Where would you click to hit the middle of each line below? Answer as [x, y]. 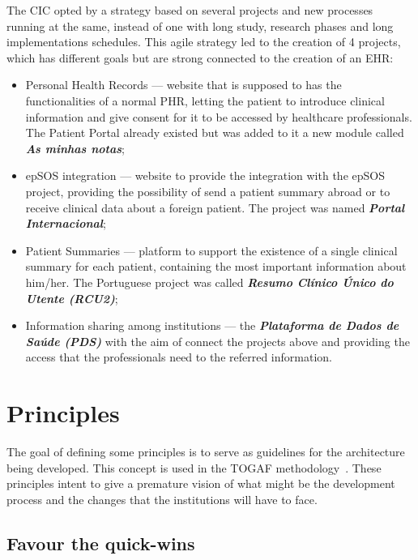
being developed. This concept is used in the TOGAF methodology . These [194, 467]
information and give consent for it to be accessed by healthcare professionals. [219, 116]
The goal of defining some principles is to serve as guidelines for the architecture [206, 451]
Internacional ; [66, 223]
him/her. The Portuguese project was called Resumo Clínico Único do [209, 282]
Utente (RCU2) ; [72, 298]
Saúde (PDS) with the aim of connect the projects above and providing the [218, 341]
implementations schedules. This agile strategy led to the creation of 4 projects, [204, 42]
